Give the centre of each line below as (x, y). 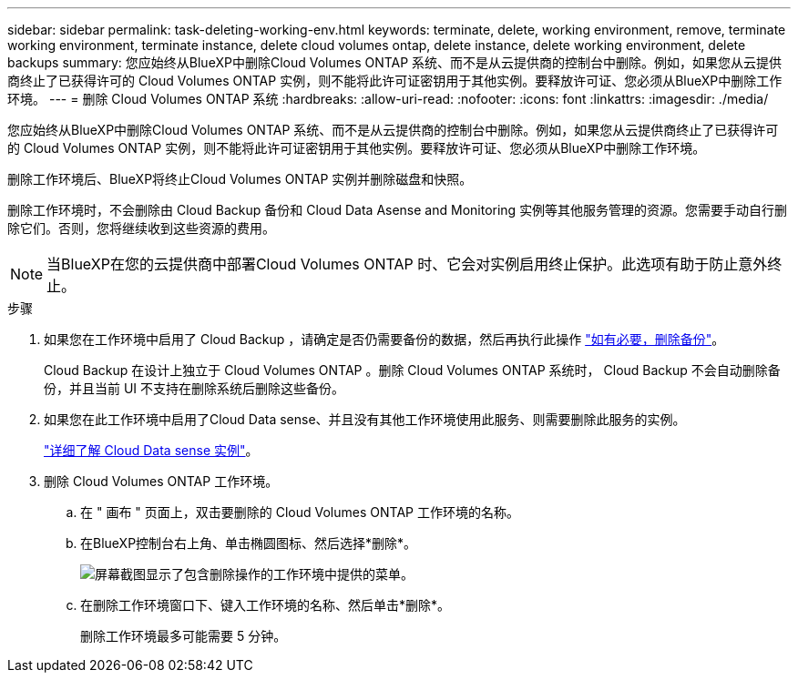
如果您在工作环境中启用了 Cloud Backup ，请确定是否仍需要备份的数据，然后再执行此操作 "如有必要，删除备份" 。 (384, 339)
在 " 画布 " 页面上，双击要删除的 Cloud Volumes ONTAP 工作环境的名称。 (300, 512)
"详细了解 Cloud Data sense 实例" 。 (151, 450)
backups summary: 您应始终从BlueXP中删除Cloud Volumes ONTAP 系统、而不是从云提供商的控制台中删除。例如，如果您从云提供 (395, 62)
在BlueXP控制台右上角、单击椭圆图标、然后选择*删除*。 (249, 543)
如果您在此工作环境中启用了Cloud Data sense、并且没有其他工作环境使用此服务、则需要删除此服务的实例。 (365, 419)
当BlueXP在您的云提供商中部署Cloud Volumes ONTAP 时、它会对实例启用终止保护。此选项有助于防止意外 (407, 264)
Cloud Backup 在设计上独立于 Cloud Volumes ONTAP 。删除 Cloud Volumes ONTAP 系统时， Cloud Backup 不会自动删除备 (412, 370)
